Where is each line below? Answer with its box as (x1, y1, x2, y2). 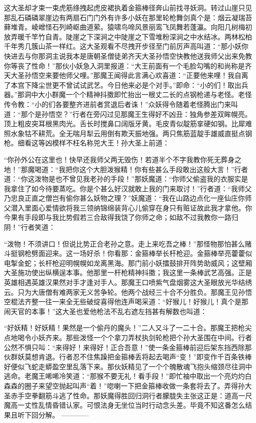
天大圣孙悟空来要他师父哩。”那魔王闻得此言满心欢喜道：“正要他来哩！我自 (4, 70, 242, 80)
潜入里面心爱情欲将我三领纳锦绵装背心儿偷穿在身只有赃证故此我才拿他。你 (10, 202, 252, 212)
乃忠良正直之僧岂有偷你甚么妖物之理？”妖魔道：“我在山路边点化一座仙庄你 (4, 193, 245, 203)
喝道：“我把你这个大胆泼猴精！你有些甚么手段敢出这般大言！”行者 (34, 164, 248, 174)
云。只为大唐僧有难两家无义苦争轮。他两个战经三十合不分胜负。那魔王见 (4, 286, 238, 297)
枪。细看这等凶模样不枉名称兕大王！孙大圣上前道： (4, 138, 169, 148)
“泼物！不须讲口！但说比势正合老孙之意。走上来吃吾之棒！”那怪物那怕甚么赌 (4, 238, 252, 248)
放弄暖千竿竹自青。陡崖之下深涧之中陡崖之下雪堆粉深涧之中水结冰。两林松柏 (4, 31, 252, 41)
